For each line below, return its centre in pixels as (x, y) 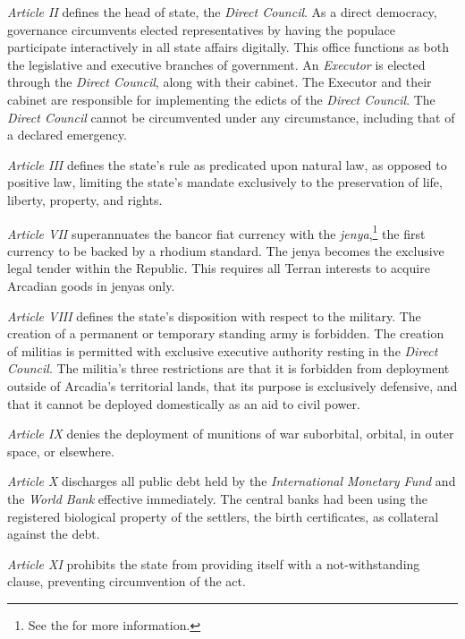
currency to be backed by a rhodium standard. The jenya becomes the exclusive (226, 250)
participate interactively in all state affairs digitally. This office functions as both (228, 47)
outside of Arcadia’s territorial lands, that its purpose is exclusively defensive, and (232, 385)
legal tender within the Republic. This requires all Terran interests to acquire (219, 268)
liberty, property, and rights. (85, 199)
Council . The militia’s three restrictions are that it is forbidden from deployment (228, 368)
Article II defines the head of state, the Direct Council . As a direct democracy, (222, 12)
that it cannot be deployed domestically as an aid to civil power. (184, 403)
